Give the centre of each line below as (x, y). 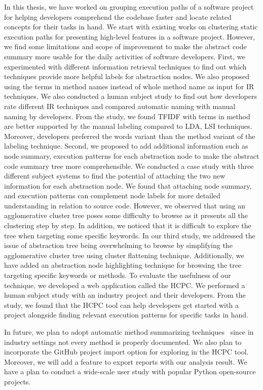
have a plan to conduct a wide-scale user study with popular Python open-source (130, 371)
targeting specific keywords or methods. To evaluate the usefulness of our (118, 275)
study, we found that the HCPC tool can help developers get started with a (121, 305)
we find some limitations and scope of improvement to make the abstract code (125, 46)
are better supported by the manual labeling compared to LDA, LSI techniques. (128, 126)
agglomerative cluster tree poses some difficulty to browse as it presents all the (126, 215)
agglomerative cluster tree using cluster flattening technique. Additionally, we (124, 255)
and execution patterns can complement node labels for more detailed (112, 196)
